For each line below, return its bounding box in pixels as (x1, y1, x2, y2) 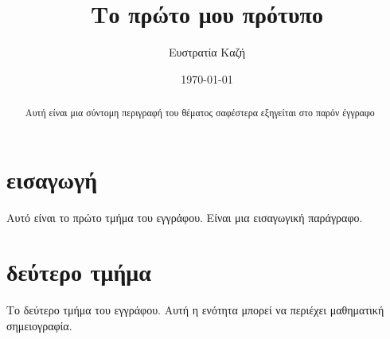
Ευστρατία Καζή (168, 44, 246, 60)
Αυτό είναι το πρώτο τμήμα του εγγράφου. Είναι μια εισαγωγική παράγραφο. (6, 208, 363, 225)
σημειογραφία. (6, 318, 72, 334)
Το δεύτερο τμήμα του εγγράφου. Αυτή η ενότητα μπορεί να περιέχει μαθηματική (6, 302, 384, 318)
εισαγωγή (6, 162, 98, 195)
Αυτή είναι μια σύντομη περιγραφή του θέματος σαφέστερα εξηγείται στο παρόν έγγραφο (25, 106, 375, 119)
